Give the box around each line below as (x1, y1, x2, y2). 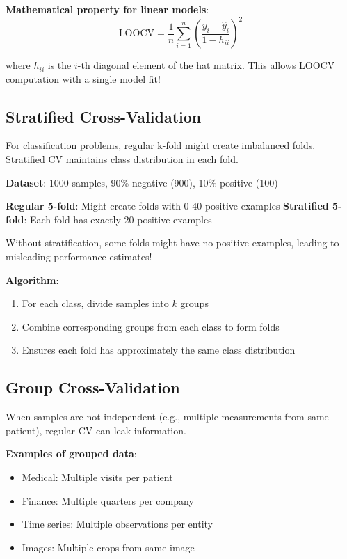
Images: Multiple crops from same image (22, 540, 195, 554)
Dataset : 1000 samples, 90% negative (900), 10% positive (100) (6, 175, 278, 189)
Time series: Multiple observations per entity (22, 517, 213, 531)
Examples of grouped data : (6, 446, 137, 461)
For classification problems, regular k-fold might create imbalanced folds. (6, 138, 316, 152)
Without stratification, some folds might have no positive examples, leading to (6, 235, 339, 250)
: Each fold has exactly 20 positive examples (24, 212, 212, 226)
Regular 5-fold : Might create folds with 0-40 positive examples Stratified (6, 198, 329, 213)
